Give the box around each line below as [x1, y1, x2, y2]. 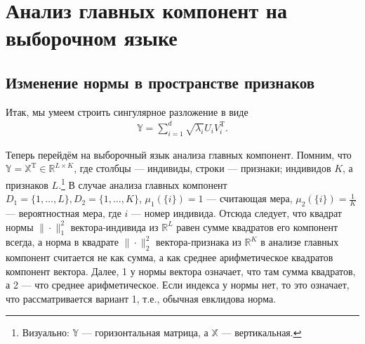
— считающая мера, [206, 191, 293, 206]
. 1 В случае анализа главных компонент [58, 175, 227, 192]
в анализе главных [260, 234, 339, 249]
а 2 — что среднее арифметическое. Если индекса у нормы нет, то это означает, [6, 277, 350, 292]
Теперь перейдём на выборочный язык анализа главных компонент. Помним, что [6, 147, 352, 161]
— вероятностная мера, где [6, 205, 121, 220]
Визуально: [22, 325, 69, 340]
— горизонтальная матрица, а [81, 325, 208, 340]
